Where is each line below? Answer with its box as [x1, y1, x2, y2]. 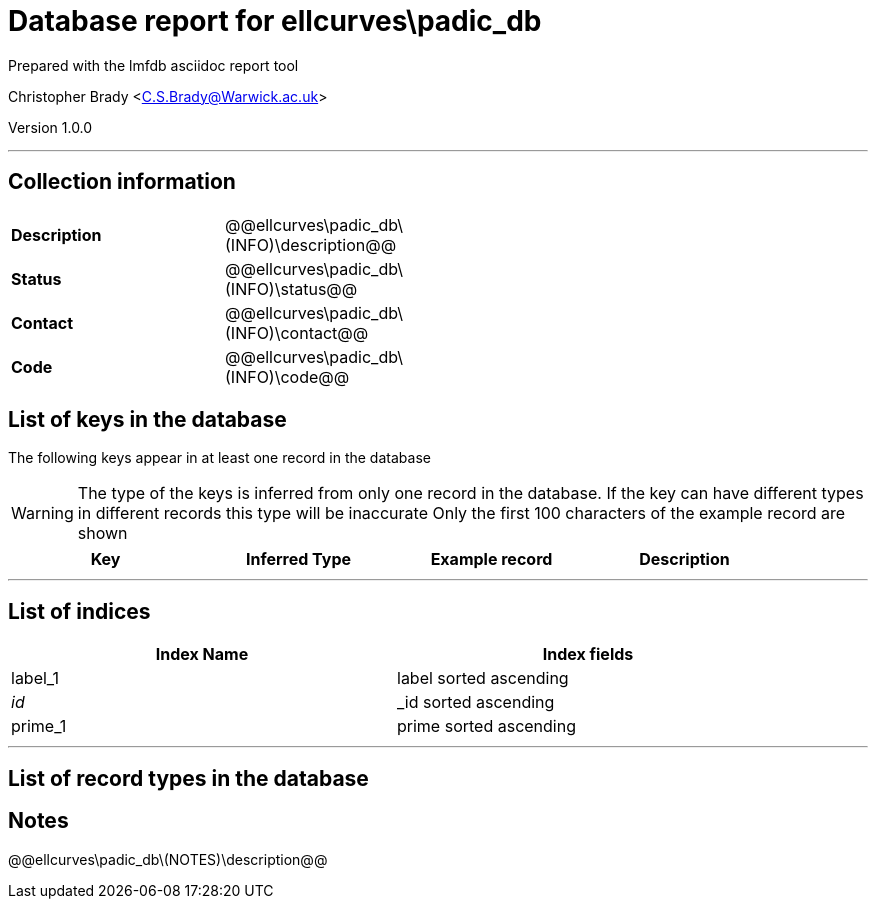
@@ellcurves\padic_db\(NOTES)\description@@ [8, 850, 328, 868]
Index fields [542, 644, 634, 665]
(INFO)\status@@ [225, 278, 358, 299]
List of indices [8, 598, 151, 624]
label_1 [11, 668, 59, 689]
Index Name [155, 644, 249, 665]
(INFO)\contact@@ [225, 322, 369, 343]
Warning [11, 503, 74, 524]
